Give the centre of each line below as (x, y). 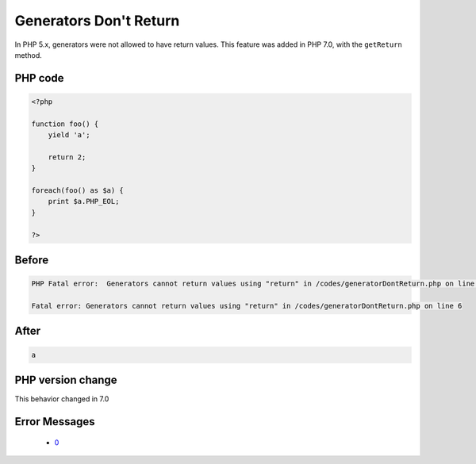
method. (29, 55)
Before (32, 261)
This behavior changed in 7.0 (62, 399)
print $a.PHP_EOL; (84, 201)
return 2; (67, 157)
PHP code (39, 78)
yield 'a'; (69, 135)
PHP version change (66, 380)
